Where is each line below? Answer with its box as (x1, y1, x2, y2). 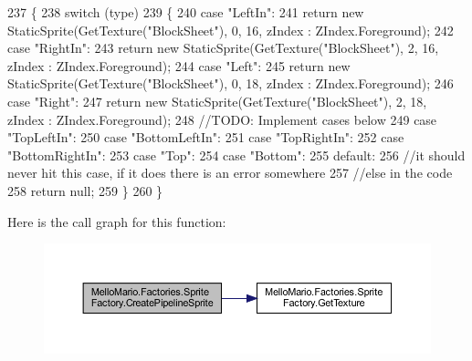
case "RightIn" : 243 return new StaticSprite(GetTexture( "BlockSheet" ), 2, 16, (7, 38, 439, 57)
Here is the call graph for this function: (7, 211, 226, 231)
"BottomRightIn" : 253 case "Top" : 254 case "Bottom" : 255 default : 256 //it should (7, 145, 466, 164)
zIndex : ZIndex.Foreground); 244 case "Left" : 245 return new (7, 56, 351, 75)
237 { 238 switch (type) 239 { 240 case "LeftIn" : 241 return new (7, 3, 364, 21)
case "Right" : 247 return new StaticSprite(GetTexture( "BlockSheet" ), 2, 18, (7, 91, 427, 110)
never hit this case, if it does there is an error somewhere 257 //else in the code (7, 163, 453, 182)
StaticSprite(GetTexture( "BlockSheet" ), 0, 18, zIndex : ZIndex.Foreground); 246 (7, 74, 454, 93)
